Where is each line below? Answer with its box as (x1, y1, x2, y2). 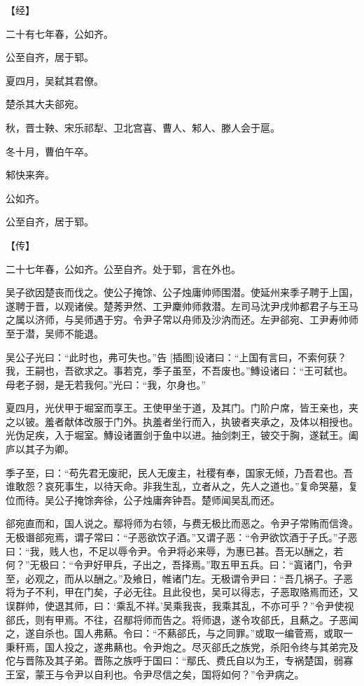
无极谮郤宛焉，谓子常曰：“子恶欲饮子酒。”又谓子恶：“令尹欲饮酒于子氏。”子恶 (6, 530, 358, 545)
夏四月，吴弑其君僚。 (6, 73, 104, 87)
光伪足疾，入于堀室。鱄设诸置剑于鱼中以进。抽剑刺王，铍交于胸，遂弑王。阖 (6, 428, 358, 442)
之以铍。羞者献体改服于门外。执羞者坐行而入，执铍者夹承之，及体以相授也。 (6, 414, 358, 428)
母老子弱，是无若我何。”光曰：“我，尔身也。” (6, 377, 206, 391)
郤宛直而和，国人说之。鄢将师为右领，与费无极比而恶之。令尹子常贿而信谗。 (6, 516, 358, 531)
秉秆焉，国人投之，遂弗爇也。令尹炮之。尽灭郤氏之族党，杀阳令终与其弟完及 (6, 639, 358, 654)
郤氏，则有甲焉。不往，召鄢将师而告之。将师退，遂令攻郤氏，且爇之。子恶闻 (6, 612, 358, 626)
